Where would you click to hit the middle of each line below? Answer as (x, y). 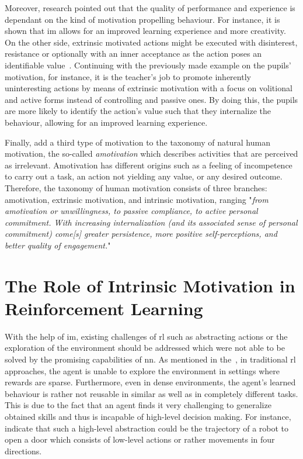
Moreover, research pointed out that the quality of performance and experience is (150, 8)
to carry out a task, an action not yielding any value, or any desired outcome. (144, 176)
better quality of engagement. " (58, 245)
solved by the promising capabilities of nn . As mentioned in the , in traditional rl (150, 359)
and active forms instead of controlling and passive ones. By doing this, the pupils (151, 99)
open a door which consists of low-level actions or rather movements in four (140, 439)
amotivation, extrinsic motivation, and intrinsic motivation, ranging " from (137, 199)
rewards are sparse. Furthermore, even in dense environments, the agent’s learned (150, 382)
